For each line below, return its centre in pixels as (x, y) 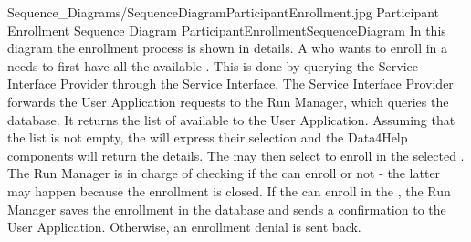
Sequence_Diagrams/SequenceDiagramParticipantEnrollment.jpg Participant (224, 12)
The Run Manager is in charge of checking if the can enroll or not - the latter (224, 173)
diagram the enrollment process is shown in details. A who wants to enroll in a (228, 48)
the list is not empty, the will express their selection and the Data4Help (208, 137)
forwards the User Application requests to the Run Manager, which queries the (228, 101)
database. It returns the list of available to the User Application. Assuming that (231, 119)
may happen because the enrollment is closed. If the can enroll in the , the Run (229, 190)
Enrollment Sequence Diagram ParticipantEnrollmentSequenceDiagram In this (227, 30)
